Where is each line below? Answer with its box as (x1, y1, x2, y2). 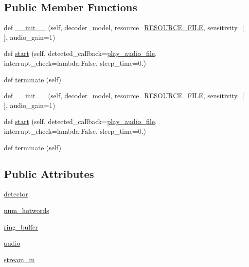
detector (4, 189, 28, 199)
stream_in (4, 254, 35, 264)
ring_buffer (4, 221, 38, 231)
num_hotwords (4, 205, 49, 215)
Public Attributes (4, 166, 94, 181)
